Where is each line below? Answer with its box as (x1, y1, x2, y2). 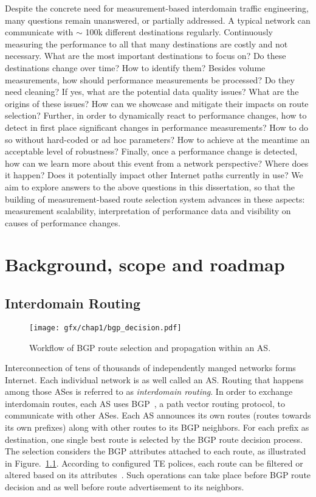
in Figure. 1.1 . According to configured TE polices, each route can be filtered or (5, 456, 303, 469)
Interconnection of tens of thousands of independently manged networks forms (5, 361, 296, 374)
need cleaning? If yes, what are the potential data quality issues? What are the (5, 85, 299, 98)
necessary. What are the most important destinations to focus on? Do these (5, 49, 286, 62)
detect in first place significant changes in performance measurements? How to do (5, 120, 309, 133)
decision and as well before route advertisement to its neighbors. (5, 481, 244, 493)
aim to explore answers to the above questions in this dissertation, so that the (5, 180, 295, 193)
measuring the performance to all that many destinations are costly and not (5, 37, 288, 50)
